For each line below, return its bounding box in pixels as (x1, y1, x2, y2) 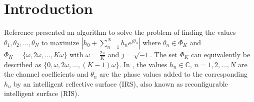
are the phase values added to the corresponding (99, 69, 247, 79)
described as (4, 59, 41, 69)
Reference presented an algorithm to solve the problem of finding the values (4, 27, 236, 37)
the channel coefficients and (4, 69, 88, 79)
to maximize (41, 37, 79, 47)
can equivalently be (191, 49, 250, 59)
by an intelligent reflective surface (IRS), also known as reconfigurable (13, 78, 228, 89)
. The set (150, 49, 177, 59)
